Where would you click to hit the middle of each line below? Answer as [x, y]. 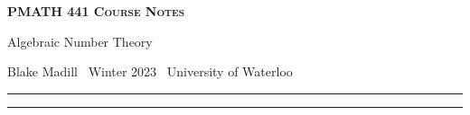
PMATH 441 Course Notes [96, 11]
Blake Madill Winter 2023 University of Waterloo [150, 71]
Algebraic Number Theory [80, 41]
